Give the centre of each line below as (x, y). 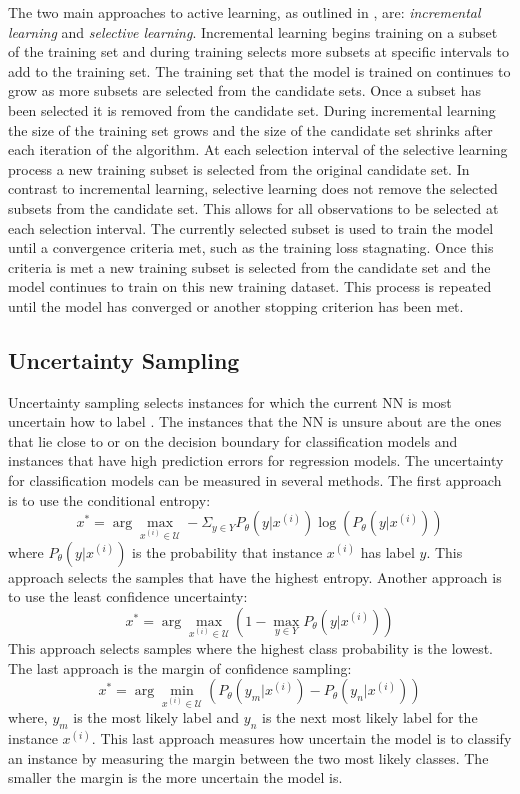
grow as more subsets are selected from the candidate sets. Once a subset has (244, 90)
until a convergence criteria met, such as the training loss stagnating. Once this (251, 247)
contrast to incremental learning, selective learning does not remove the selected (253, 188)
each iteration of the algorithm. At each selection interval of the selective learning (258, 149)
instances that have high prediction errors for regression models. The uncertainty (256, 460)
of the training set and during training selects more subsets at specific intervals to (258, 51)
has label (387, 551)
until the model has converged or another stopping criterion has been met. (236, 305)
